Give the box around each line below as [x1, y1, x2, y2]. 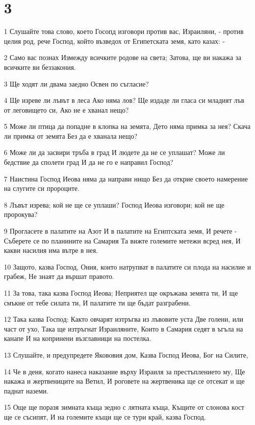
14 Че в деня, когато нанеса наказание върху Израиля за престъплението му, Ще [4, 366, 245, 376]
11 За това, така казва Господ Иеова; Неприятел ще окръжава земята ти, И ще [4, 288, 238, 298]
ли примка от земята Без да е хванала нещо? [4, 130, 138, 141]
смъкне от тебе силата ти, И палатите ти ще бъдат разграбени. [4, 297, 191, 307]
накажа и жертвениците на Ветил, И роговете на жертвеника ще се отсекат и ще [4, 376, 245, 386]
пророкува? [4, 209, 38, 219]
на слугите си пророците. [4, 183, 79, 193]
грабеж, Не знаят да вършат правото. [4, 271, 114, 281]
